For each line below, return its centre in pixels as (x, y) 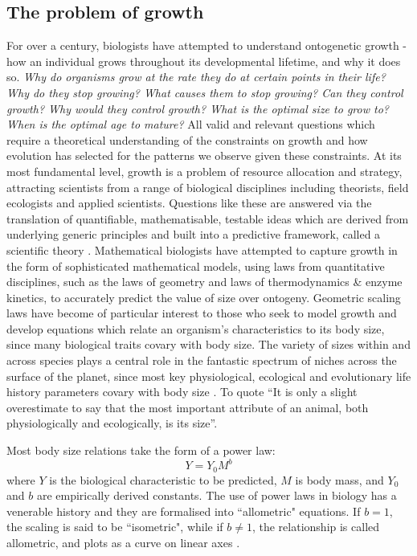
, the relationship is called (316, 527)
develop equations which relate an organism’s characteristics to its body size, (196, 328)
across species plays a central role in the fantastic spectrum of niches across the (202, 360)
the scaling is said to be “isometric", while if (115, 527)
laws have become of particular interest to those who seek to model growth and (202, 313)
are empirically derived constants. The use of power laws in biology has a (217, 495)
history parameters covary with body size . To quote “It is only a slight (182, 392)
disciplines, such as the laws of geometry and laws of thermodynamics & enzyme (204, 282)
